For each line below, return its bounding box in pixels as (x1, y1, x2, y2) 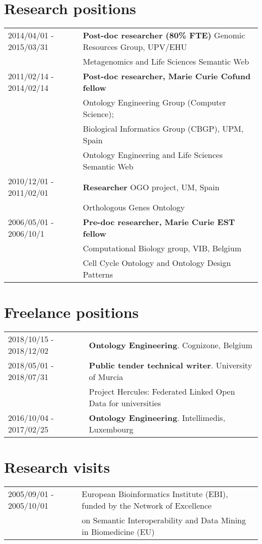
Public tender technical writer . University (89, 359, 252, 371)
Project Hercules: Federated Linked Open (89, 386, 235, 398)
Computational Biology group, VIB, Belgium (83, 242, 242, 254)
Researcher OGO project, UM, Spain (83, 181, 220, 193)
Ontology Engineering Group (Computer (83, 96, 226, 108)
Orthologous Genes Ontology (83, 201, 185, 213)
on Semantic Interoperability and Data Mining (82, 514, 246, 526)
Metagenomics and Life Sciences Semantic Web (83, 56, 249, 68)
